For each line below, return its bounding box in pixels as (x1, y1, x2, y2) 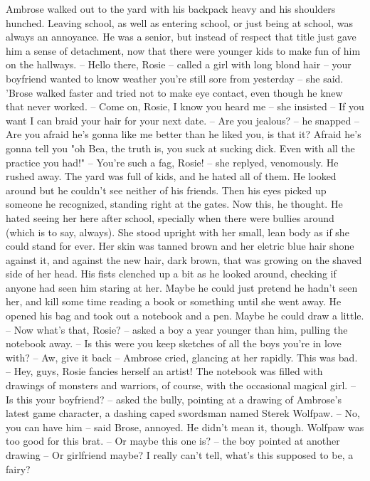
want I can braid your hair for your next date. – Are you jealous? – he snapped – (6, 112, 360, 127)
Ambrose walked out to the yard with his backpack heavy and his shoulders (6, 1, 336, 16)
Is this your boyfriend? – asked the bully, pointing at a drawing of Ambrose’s (6, 391, 342, 406)
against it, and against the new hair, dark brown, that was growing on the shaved (6, 252, 362, 267)
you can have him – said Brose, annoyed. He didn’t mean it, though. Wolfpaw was (6, 419, 364, 434)
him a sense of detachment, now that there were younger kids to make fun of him (6, 43, 361, 58)
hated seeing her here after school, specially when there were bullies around (6, 210, 334, 225)
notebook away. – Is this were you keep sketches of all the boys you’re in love (6, 336, 342, 351)
